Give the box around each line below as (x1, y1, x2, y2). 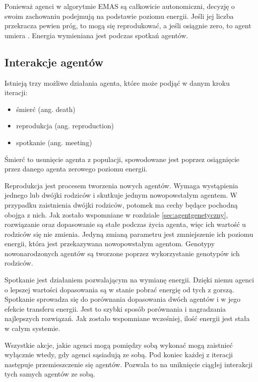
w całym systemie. (4, 323, 61, 333)
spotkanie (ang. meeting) (16, 137, 92, 147)
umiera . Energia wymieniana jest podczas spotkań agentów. (4, 30, 188, 40)
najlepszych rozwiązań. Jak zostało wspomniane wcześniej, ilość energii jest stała (4, 313, 250, 324)
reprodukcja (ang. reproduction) (16, 120, 114, 131)
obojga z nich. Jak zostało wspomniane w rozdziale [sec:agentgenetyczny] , (4, 209, 228, 219)
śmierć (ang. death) (16, 104, 75, 114)
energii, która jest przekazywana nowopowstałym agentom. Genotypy (4, 238, 215, 249)
